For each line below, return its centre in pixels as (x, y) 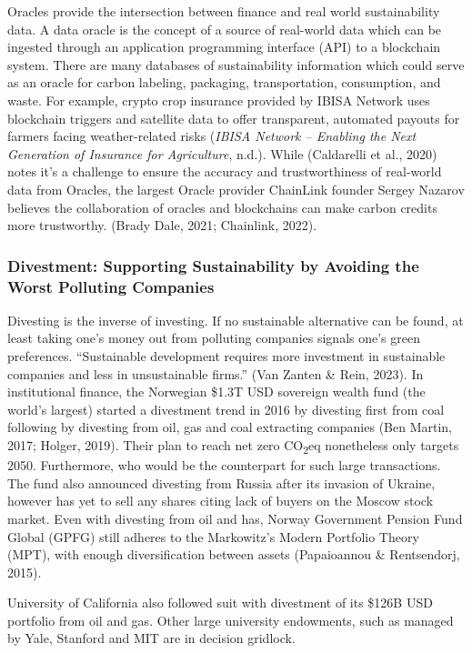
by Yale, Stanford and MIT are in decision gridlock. (151, 638)
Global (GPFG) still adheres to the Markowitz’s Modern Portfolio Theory (213, 536)
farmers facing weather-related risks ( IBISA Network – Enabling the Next (212, 136)
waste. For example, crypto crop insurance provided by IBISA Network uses (219, 100)
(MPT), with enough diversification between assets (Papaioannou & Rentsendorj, (234, 554)
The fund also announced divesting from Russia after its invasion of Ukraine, (221, 482)
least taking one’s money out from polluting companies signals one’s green (214, 338)
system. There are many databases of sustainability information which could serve (236, 64)
